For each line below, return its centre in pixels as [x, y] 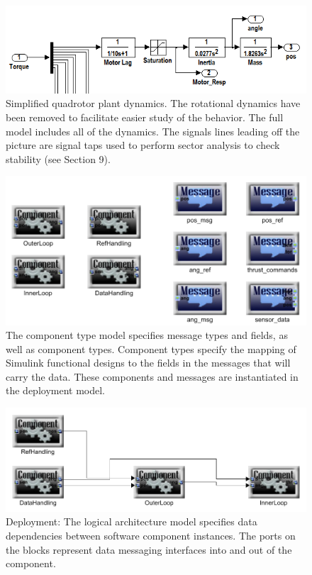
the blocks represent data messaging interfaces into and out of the [149, 549]
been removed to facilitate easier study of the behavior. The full [145, 117]
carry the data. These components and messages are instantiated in [152, 376]
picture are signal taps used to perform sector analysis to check [143, 145]
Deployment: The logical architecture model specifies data [132, 521]
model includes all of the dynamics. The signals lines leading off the [153, 131]
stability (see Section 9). [58, 158]
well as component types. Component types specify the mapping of [151, 348]
